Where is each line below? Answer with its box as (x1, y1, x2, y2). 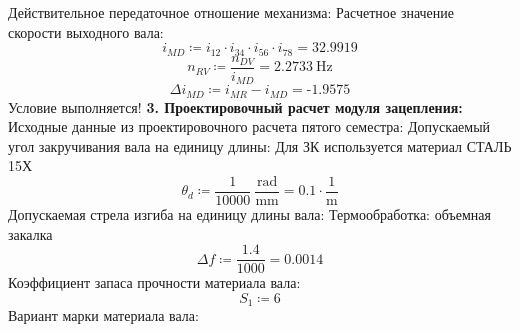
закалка (8, 223, 53, 244)
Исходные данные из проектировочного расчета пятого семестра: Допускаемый (8, 116, 491, 137)
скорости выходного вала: (8, 21, 164, 42)
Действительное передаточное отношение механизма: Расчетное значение (8, 2, 455, 22)
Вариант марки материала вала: (8, 305, 199, 326)
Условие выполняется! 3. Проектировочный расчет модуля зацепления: (8, 96, 463, 117)
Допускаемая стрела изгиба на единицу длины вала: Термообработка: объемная (8, 204, 491, 225)
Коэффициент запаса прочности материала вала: (8, 272, 301, 293)
